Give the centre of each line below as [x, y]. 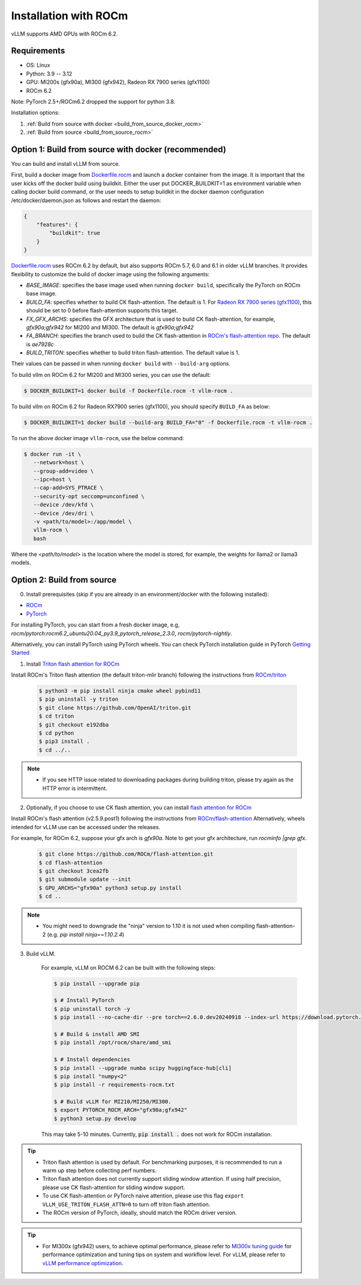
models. [21, 563]
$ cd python [57, 733]
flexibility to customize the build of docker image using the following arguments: [110, 274]
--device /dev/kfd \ [64, 505]
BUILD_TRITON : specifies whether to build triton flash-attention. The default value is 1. [133, 353]
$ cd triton [57, 716]
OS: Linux [38, 65]
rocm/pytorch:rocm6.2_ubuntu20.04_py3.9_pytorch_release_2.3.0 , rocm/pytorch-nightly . [122, 633]
